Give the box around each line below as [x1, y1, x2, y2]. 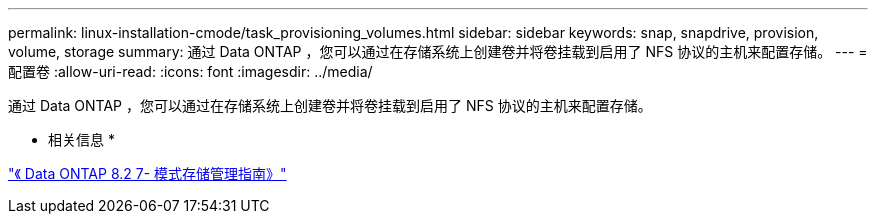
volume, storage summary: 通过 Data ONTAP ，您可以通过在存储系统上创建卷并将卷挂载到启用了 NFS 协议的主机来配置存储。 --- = [8, 43, 868, 60]
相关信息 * [48, 131, 115, 148]
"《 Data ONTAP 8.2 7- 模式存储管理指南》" [8, 165, 287, 182]
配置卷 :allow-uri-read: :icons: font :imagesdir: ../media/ [8, 63, 373, 80]
